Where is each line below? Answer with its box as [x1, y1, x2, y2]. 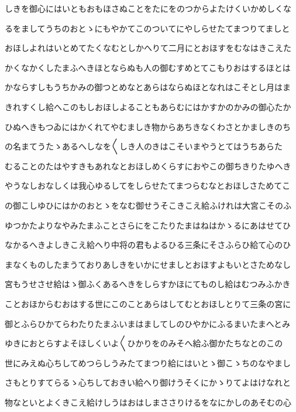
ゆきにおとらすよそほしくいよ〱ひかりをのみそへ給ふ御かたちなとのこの [5, 337, 283, 349]
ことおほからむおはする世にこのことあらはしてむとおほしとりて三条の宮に [5, 297, 291, 309]
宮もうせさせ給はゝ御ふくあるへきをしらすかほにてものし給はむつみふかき [5, 278, 291, 290]
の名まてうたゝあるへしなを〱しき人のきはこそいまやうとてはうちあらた [5, 140, 283, 152]
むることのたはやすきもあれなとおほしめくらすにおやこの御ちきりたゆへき [5, 159, 291, 172]
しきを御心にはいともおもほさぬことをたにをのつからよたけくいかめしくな [5, 2, 291, 14]
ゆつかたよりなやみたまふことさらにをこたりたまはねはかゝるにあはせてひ [5, 219, 291, 231]
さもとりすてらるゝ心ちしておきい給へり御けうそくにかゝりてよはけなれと [5, 376, 291, 389]
